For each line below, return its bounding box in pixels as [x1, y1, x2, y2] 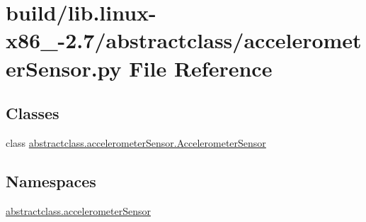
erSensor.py [6, 53, 122, 82]
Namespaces [6, 170, 96, 192]
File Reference [129, 53, 273, 82]
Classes [6, 102, 59, 124]
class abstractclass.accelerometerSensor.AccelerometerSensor [6, 135, 266, 150]
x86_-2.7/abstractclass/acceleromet [6, 26, 362, 55]
